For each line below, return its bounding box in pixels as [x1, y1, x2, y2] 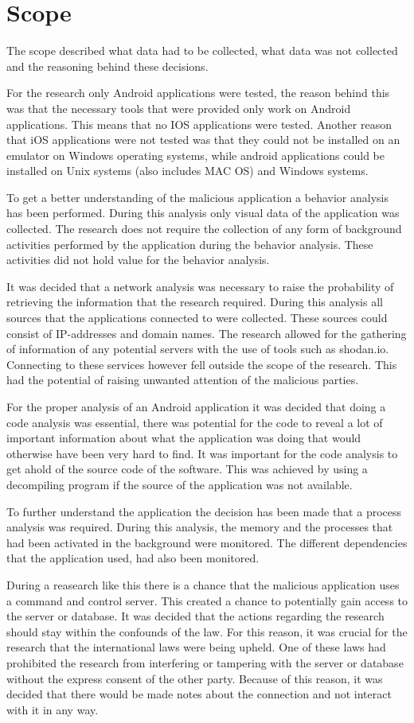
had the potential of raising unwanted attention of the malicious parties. [6, 371, 359, 388]
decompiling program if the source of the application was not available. [6, 476, 353, 492]
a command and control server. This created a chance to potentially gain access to [6, 592, 408, 608]
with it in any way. [6, 701, 99, 717]
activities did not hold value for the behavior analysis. [6, 251, 270, 268]
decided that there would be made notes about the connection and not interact [6, 686, 392, 702]
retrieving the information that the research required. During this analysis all [6, 293, 383, 310]
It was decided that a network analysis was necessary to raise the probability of [6, 278, 394, 294]
